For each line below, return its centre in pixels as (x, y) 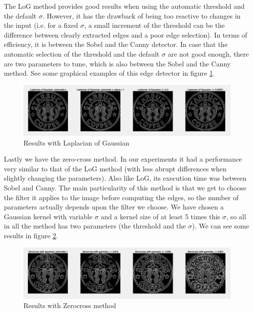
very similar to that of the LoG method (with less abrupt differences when (115, 168)
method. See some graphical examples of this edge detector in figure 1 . (109, 73)
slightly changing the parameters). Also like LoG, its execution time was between (125, 178)
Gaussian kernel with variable (48, 216)
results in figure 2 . (31, 236)
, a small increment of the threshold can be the (155, 25)
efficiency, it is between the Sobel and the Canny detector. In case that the (116, 44)
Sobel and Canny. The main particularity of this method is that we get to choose (125, 188)
